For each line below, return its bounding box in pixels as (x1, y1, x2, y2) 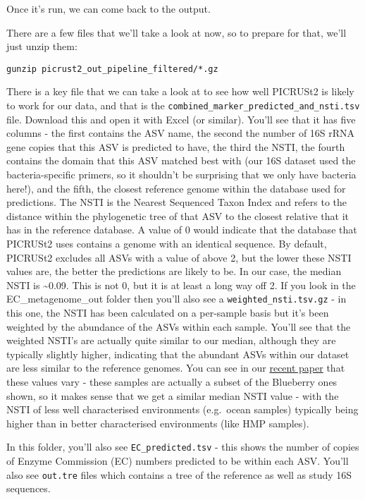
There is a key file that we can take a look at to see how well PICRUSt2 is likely (6, 84, 354, 99)
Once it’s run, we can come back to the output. (6, 1, 211, 16)
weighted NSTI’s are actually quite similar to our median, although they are (6, 333, 336, 348)
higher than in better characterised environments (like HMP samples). (6, 415, 309, 430)
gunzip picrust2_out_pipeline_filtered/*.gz (6, 63, 218, 74)
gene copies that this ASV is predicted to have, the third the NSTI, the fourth (6, 139, 345, 154)
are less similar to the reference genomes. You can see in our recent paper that (6, 360, 345, 375)
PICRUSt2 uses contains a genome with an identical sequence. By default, (6, 236, 327, 251)
